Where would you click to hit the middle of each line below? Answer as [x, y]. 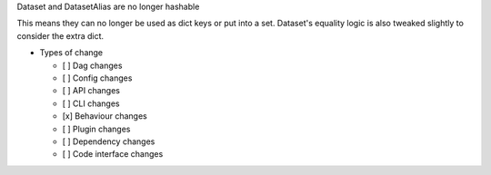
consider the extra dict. [60, 35]
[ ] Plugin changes [96, 129]
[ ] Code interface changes [113, 154]
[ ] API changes [91, 91]
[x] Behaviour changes [105, 116]
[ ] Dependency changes [109, 141]
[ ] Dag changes [92, 65]
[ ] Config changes [97, 78]
